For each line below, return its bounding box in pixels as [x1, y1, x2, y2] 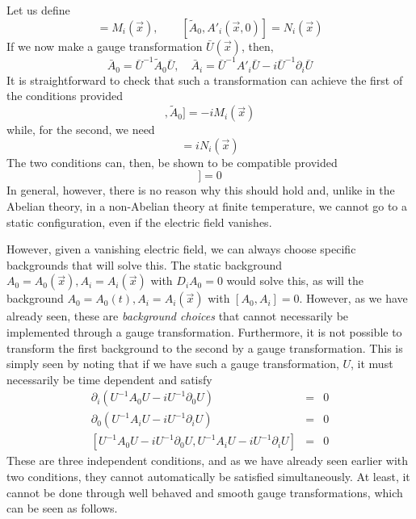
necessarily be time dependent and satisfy [6, 370, 212, 387]
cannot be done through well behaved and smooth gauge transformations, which [6, 483, 403, 500]
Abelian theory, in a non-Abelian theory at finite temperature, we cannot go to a [6, 197, 408, 214]
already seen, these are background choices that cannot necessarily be [6, 308, 349, 324]
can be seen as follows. [6, 500, 118, 517]
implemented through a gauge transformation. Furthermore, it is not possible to [6, 323, 402, 340]
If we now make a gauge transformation [6, 37, 203, 54]
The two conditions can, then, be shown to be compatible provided [6, 153, 338, 170]
